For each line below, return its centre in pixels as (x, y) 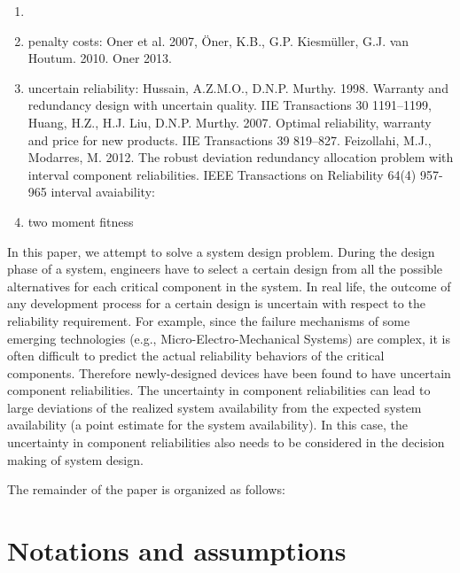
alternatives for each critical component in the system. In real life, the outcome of (229, 286)
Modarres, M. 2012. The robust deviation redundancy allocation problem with (241, 157)
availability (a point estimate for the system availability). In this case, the (207, 425)
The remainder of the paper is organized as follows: (146, 489)
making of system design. (75, 459)
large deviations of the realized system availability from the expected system (214, 407)
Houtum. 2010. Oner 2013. (100, 58)
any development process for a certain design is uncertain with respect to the (216, 303)
